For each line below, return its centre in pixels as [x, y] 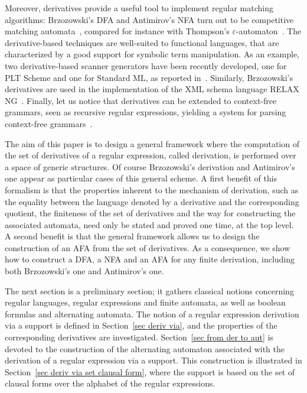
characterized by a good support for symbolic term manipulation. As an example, [152, 54]
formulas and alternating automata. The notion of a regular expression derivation [152, 314]
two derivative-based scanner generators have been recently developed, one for [146, 65]
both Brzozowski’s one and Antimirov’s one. [84, 271]
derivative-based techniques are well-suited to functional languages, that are [142, 42]
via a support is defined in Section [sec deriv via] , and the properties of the [141, 325]
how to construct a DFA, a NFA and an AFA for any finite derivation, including [150, 259]
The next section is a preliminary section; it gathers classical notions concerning [149, 290]
